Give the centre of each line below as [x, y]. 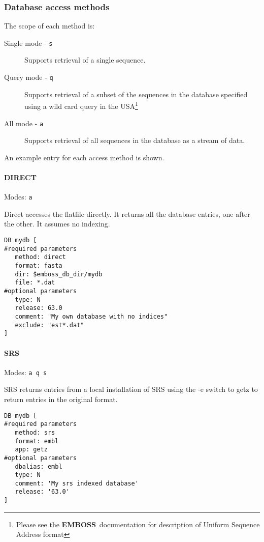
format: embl [37, 441]
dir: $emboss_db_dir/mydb [59, 274]
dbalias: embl [39, 466]
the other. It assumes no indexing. [57, 224]
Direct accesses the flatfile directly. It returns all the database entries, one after [127, 213]
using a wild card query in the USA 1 [81, 105]
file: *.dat [35, 283]
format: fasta [39, 266]
